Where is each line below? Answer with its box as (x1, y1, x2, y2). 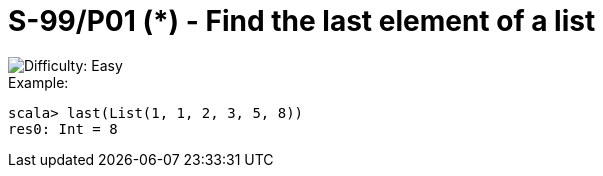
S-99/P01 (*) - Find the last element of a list (8, 4, 596, 38)
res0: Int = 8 (8, 120, 118, 137)
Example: (8, 73, 69, 91)
